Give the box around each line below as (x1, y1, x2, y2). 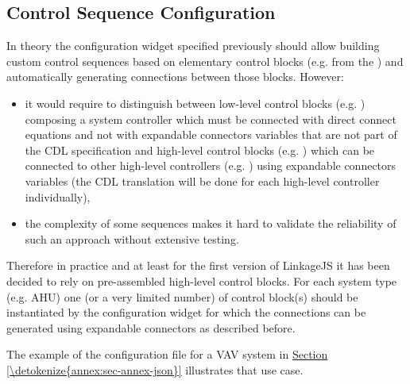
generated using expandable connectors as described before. (6, 319, 296, 336)
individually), (25, 188, 91, 205)
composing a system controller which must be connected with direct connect (25, 110, 396, 127)
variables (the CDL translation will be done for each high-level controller (25, 172, 380, 189)
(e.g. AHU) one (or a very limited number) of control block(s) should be (6, 288, 358, 305)
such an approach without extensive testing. (25, 230, 239, 247)
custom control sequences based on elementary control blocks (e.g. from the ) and (6, 52, 404, 69)
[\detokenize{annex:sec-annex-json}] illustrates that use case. (6, 361, 304, 378)
